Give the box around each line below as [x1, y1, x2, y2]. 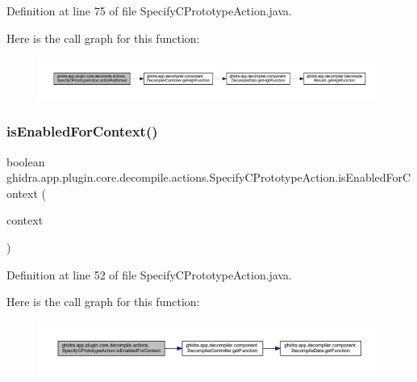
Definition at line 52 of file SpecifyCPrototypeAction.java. [6, 266, 292, 283]
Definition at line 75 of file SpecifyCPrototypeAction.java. [6, 2, 292, 19]
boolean [6, 153, 45, 170]
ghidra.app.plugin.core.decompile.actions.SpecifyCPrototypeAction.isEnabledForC [6, 169, 411, 186]
